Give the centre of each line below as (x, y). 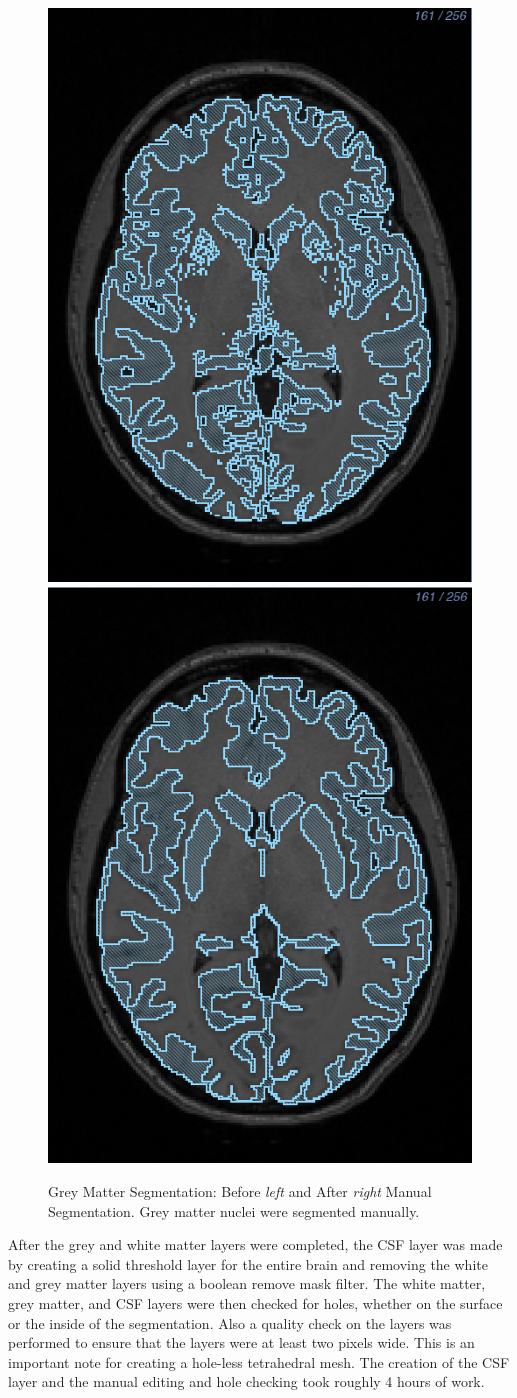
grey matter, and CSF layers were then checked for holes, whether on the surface (255, 1303)
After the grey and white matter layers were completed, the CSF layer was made (255, 1244)
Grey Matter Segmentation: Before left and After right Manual (240, 1191)
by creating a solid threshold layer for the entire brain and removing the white (248, 1263)
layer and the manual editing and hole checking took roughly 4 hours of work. (246, 1381)
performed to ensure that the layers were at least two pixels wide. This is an (241, 1342)
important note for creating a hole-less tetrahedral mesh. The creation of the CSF (259, 1361)
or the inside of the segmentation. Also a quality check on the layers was (230, 1322)
